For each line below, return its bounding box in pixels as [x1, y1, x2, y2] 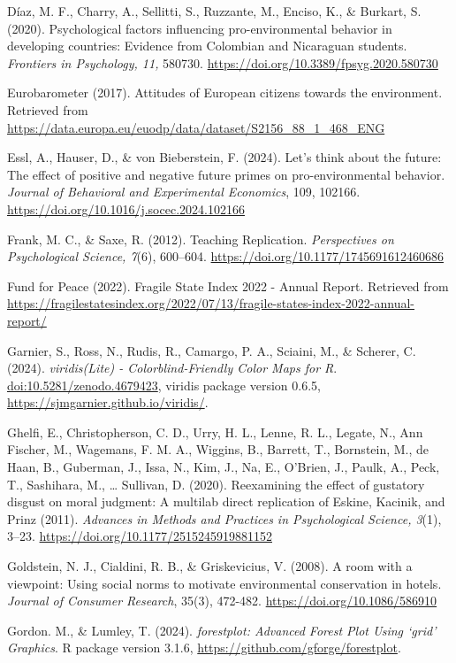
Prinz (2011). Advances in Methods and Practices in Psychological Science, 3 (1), [7, 509, 442, 528]
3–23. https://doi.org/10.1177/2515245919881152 [7, 527, 272, 545]
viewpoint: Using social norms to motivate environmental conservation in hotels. [7, 574, 442, 592]
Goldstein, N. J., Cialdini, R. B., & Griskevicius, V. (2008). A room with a [7, 557, 413, 575]
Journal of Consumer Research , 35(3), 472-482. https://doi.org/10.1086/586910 [7, 591, 437, 610]
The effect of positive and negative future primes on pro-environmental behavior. [7, 165, 445, 183]
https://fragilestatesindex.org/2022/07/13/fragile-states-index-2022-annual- [7, 294, 414, 312]
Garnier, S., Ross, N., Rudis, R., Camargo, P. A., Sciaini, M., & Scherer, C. [7, 341, 416, 359]
